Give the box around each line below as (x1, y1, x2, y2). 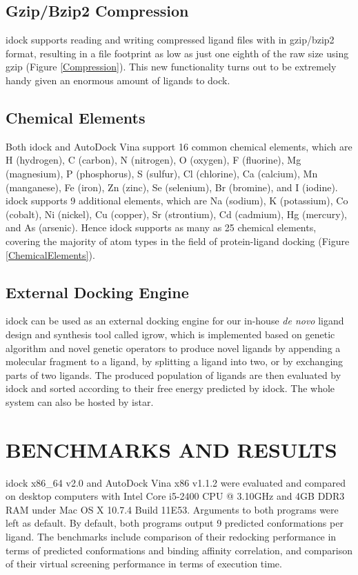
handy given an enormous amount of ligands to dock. (6, 72, 230, 87)
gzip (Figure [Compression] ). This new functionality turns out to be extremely (6, 59, 337, 74)
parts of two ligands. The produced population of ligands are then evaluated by (6, 367, 341, 382)
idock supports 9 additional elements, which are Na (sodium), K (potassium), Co (6, 193, 348, 208)
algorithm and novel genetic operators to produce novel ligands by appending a (6, 340, 341, 355)
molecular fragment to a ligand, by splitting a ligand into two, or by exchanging (6, 354, 344, 369)
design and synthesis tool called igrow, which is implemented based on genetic (6, 327, 335, 341)
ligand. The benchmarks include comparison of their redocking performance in (6, 529, 337, 543)
